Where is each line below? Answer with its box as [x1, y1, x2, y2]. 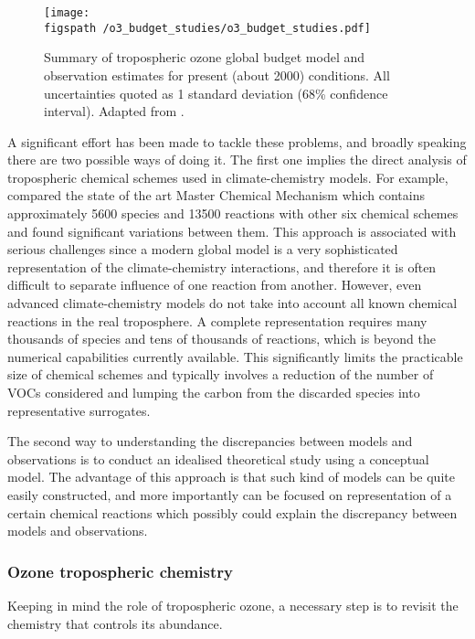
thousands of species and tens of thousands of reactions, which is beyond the [7, 329, 436, 348]
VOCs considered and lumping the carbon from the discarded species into [7, 383, 420, 401]
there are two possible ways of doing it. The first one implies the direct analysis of [7, 150, 467, 169]
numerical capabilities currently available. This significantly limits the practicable [7, 346, 463, 366]
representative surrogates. [7, 400, 151, 420]
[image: [44, 6, 90, 19]
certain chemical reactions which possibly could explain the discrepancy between [7, 503, 458, 522]
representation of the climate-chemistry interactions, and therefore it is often [7, 257, 437, 276]
